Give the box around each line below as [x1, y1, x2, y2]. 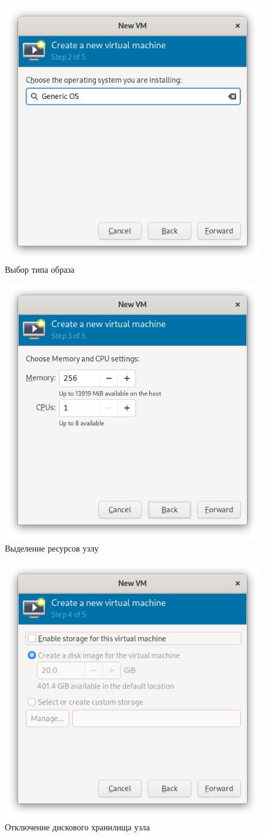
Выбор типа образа [5, 263, 75, 275]
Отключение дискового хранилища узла [5, 820, 150, 833]
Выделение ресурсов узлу [5, 541, 99, 554]
